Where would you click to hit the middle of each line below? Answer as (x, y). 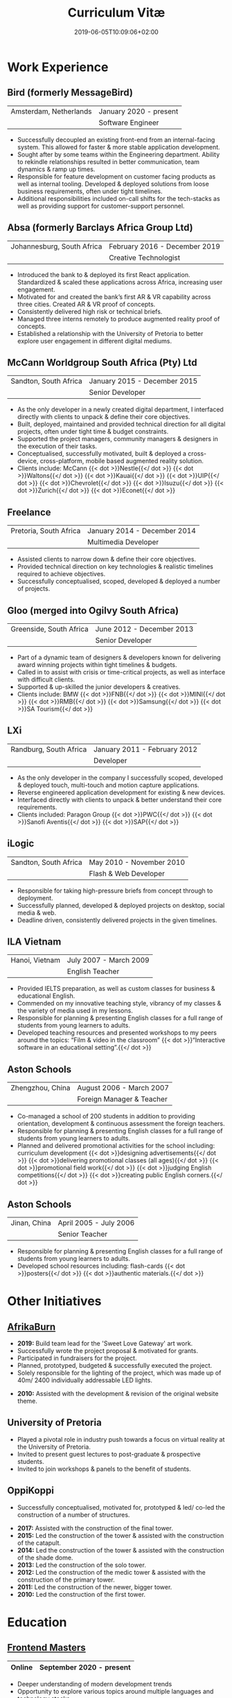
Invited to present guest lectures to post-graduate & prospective (109, 1454)
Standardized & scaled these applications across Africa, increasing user (120, 282)
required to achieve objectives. (61, 574)
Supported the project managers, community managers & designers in (117, 439)
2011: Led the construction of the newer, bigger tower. (95, 1587)
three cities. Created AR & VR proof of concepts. (86, 304)
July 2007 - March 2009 (108, 960)
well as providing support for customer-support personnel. (101, 206)
